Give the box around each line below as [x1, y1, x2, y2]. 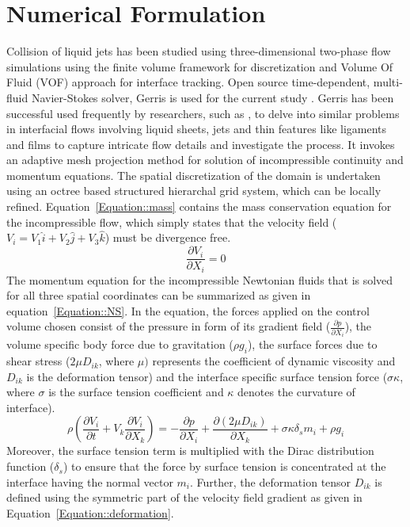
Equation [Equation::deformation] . [6, 504, 174, 521]
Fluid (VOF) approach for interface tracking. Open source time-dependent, [6, 74, 370, 90]
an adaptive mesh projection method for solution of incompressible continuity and [6, 151, 404, 168]
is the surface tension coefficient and [48, 384, 224, 400]
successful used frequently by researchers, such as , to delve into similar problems [6, 105, 400, 121]
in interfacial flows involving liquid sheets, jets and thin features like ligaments [6, 120, 387, 137]
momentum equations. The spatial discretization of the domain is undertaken [6, 166, 381, 183]
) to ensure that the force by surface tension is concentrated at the [63, 458, 386, 475]
